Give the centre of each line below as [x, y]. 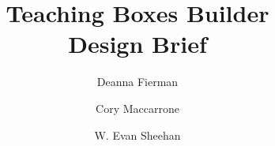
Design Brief [137, 44]
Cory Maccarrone [137, 108]
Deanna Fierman [137, 82]
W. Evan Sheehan [137, 135]
